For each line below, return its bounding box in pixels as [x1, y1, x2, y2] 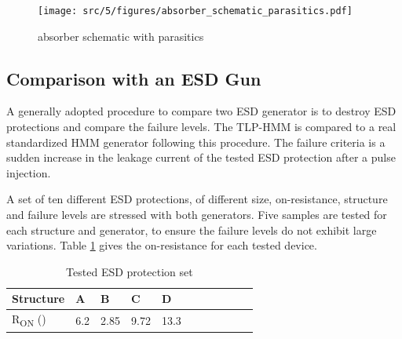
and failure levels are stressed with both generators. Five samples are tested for [6, 206, 387, 223]
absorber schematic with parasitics [38, 27, 204, 44]
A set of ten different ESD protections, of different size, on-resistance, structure [6, 191, 388, 207]
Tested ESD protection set [66, 263, 193, 279]
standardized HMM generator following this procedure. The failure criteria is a [6, 133, 386, 150]
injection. [6, 164, 51, 180]
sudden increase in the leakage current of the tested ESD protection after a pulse [6, 149, 396, 166]
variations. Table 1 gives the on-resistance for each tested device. [6, 237, 317, 253]
